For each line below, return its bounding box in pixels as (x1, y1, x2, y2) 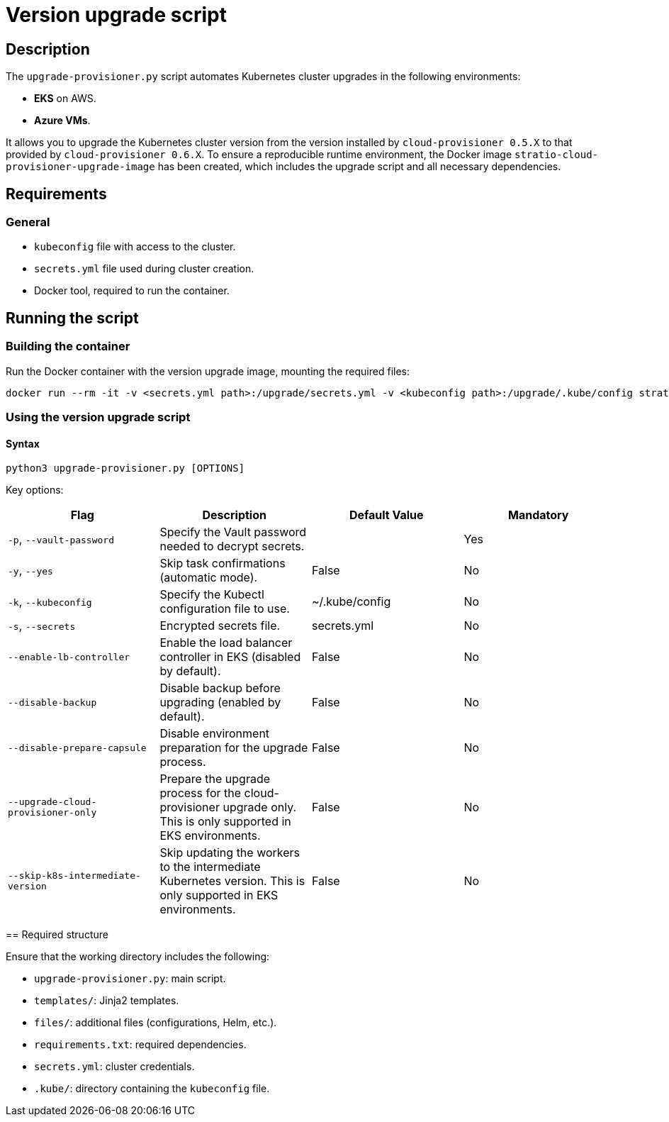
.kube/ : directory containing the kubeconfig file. (34, 1082, 270, 1095)
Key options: (6, 484, 64, 496)
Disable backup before (159, 681, 281, 696)
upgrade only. (223, 800, 297, 815)
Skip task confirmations (159, 556, 286, 571)
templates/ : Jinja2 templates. (34, 994, 179, 1007)
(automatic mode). (159, 570, 258, 585)
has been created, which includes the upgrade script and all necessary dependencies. (157, 160, 561, 173)
